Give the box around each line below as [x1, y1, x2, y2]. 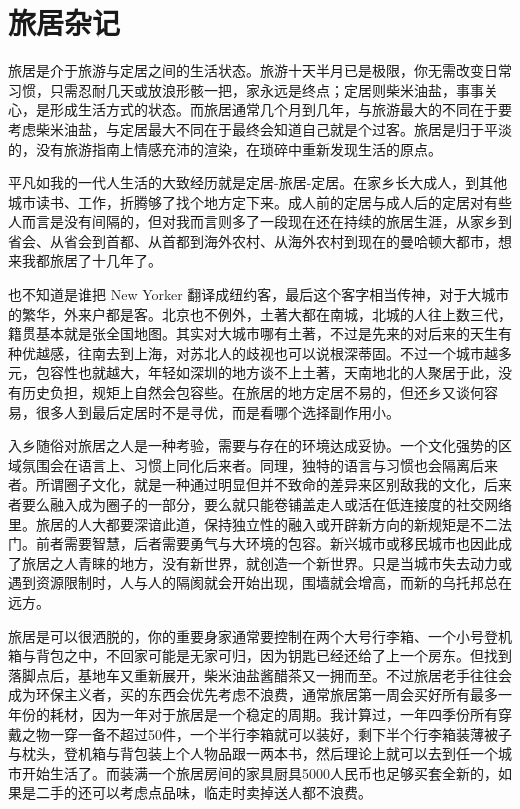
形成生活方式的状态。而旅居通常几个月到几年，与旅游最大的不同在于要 [49, 99, 512, 120]
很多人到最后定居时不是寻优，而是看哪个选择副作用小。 [35, 401, 400, 422]
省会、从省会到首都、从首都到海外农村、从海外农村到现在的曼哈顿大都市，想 [8, 230, 512, 251]
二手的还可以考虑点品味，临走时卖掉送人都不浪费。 [35, 782, 372, 803]
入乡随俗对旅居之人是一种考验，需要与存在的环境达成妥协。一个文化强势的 [8, 435, 498, 456]
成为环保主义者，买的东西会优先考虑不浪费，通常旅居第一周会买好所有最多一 [8, 684, 512, 705]
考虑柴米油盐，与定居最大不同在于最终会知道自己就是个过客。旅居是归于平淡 [8, 118, 512, 139]
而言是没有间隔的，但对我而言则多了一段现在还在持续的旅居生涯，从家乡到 [21, 211, 512, 232]
